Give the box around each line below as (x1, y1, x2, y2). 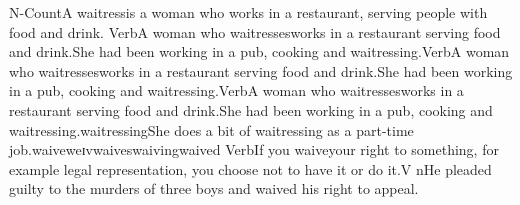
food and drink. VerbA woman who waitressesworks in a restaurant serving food (9, 21, 501, 42)
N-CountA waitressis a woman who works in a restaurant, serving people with (9, 2, 488, 22)
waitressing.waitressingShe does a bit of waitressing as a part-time (9, 119, 414, 140)
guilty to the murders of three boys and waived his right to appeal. (9, 178, 419, 199)
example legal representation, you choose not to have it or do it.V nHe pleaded (9, 158, 492, 179)
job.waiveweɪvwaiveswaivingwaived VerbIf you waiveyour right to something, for (9, 139, 499, 160)
